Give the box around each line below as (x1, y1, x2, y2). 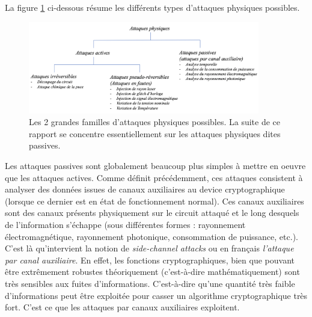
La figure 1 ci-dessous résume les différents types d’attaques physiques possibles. (5, 1, 300, 13)
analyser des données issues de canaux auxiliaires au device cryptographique (5, 183, 285, 195)
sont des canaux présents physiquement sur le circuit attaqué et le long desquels (5, 206, 299, 219)
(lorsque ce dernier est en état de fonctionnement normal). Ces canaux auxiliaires (5, 194, 304, 207)
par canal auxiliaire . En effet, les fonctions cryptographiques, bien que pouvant (5, 253, 295, 266)
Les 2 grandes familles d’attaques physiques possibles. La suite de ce (29, 115, 281, 128)
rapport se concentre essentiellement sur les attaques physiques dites (29, 127, 281, 140)
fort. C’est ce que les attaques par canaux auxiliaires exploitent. (5, 301, 240, 313)
